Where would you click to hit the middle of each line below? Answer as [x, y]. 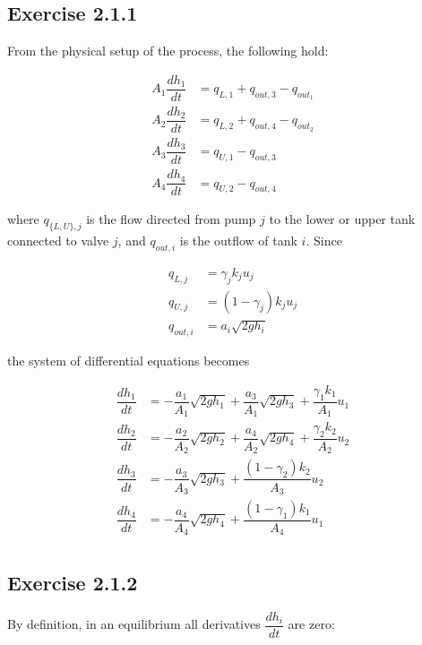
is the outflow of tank [238, 240]
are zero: [311, 624]
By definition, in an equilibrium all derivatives [134, 624]
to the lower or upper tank [342, 219]
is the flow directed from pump [171, 219]
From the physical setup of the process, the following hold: [168, 51]
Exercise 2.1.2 [73, 582]
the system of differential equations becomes [129, 361]
